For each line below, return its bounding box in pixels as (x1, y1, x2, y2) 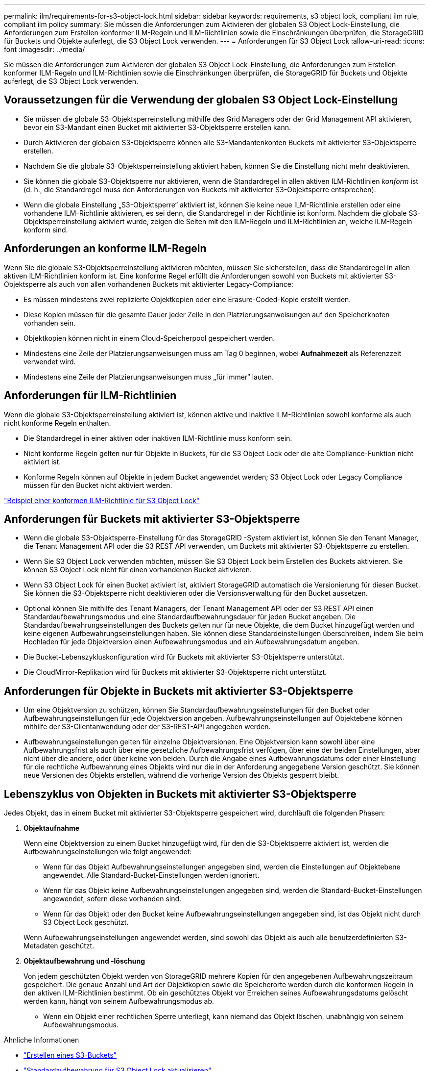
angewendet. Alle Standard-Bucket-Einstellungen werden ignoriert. (43, 871, 260, 880)
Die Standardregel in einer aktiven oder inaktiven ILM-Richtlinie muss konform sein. (24, 433, 292, 442)
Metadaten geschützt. (24, 942, 95, 950)
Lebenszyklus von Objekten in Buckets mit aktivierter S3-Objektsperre (4, 788, 357, 800)
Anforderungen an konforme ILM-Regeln (4, 242, 207, 255)
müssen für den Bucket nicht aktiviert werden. (24, 481, 172, 489)
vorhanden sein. (24, 318, 76, 327)
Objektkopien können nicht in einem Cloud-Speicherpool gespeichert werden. (24, 333, 275, 342)
